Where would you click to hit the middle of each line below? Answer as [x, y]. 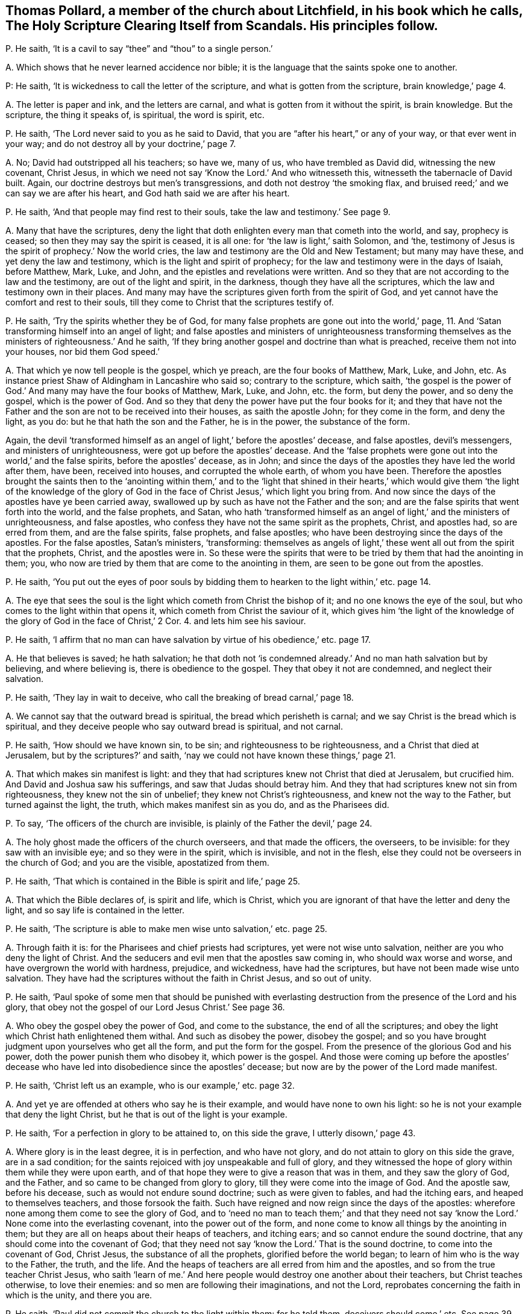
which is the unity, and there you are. [79, 1295]
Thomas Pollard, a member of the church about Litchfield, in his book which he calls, [264, 11]
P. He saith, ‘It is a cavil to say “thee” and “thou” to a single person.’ [139, 49]
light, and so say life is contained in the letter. [95, 910]
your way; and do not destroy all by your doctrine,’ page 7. [121, 144]
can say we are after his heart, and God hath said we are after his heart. [148, 193]
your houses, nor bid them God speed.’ [83, 352]
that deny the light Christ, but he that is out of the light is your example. [146, 1115]
